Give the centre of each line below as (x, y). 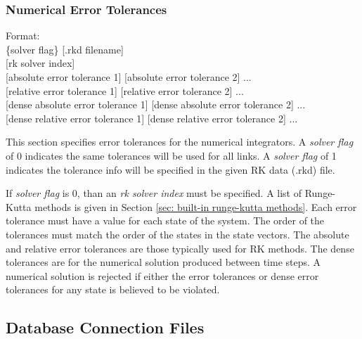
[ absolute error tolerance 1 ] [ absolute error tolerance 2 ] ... (129, 77)
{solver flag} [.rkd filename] (65, 49)
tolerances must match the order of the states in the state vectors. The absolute (177, 234)
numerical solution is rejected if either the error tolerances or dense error (162, 275)
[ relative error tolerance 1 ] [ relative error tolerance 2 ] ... (125, 90)
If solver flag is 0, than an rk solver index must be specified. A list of (154, 193)
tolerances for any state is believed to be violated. (113, 289)
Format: (23, 36)
